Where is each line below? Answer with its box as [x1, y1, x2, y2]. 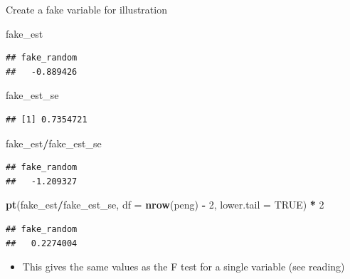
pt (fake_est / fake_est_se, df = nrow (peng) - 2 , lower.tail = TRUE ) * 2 [6, 197, 324, 212]
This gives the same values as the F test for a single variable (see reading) [22, 259, 345, 274]
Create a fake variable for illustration [6, 2, 167, 16]
